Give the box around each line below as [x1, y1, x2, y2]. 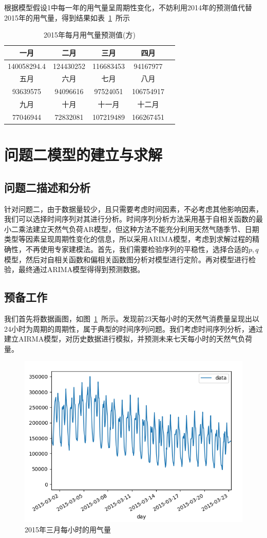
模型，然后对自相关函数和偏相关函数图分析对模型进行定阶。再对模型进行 [4, 254, 249, 264]
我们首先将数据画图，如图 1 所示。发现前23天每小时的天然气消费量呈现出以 [4, 313, 259, 324]
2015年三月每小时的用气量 [25, 524, 111, 534]
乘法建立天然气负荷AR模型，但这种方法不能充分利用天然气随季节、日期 [18, 223, 259, 234]
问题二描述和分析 [4, 179, 90, 195]
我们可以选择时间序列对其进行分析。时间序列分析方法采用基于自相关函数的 [4, 213, 256, 224]
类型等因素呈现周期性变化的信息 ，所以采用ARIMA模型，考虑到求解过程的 [4, 234, 253, 244]
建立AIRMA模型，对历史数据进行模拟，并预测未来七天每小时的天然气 [4, 333, 238, 344]
